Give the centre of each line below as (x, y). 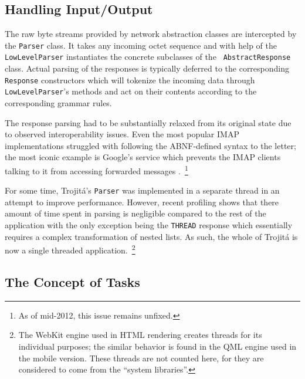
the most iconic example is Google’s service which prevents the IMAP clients (143, 157)
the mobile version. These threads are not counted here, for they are (141, 358)
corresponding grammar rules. (58, 103)
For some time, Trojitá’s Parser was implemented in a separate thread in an (142, 190)
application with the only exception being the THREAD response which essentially (149, 225)
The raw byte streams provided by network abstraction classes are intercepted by (151, 34)
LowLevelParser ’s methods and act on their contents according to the (131, 91)
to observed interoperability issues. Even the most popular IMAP (122, 134)
